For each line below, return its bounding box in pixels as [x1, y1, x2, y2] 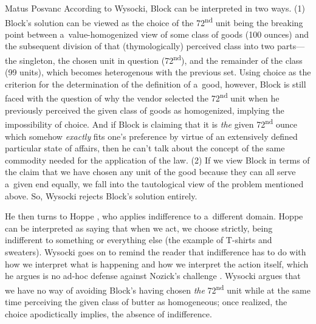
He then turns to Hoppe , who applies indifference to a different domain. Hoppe [5, 210, 303, 222]
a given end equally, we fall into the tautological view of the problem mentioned [5, 177, 304, 190]
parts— [277, 40, 305, 52]
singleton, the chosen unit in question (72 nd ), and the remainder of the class [19, 52, 303, 66]
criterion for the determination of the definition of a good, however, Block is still [5, 77, 306, 90]
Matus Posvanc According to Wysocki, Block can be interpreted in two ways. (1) [5, 2, 305, 14]
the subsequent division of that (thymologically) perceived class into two [5, 40, 275, 52]
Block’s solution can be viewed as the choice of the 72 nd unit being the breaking [5, 14, 303, 29]
